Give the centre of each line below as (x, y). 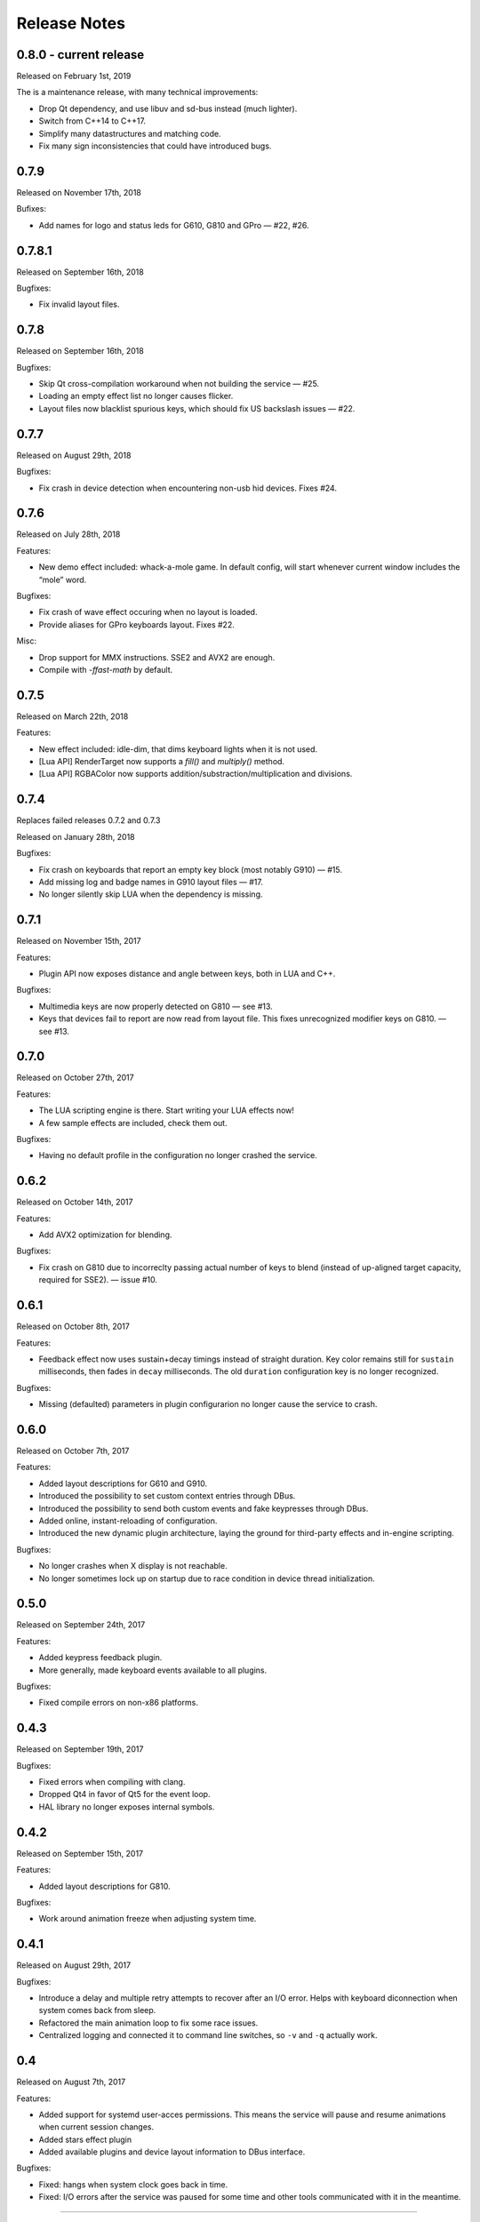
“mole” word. (63, 579)
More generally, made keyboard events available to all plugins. (153, 1670)
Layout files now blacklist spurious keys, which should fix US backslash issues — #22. (197, 408)
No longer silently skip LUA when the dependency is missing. (151, 894)
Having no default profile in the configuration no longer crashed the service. (178, 1155)
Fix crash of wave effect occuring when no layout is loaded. (148, 612)
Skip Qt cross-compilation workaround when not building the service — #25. (179, 384)
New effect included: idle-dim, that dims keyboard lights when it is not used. (178, 749)
